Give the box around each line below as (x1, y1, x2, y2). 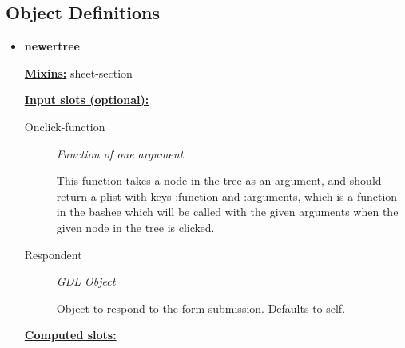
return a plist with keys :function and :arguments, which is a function (56, 187, 398, 204)
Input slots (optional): (24, 91, 149, 108)
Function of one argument (56, 145, 184, 162)
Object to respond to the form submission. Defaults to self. (56, 299, 346, 316)
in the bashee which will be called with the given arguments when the (56, 203, 399, 220)
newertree (24, 38, 80, 54)
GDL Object (56, 273, 116, 290)
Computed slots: (24, 326, 117, 343)
